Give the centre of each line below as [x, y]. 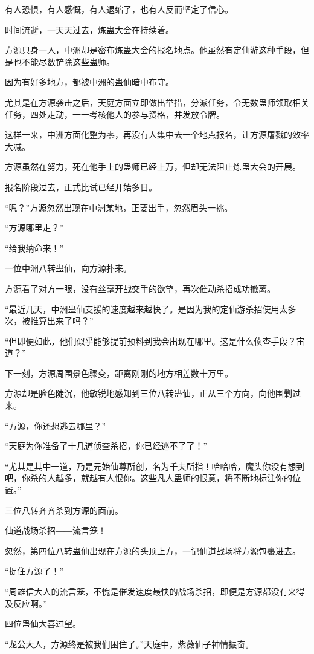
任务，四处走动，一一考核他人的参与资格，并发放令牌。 [115, 114]
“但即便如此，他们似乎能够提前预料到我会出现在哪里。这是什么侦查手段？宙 [155, 341]
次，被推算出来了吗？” [49, 321]
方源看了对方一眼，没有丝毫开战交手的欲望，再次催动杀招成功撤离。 [140, 288]
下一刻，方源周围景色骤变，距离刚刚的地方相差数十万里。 [119, 373]
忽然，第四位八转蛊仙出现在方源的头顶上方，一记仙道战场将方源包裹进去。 [153, 550]
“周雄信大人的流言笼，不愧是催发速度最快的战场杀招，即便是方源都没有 [146, 591]
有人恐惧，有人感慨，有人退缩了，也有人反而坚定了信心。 [119, 9]
